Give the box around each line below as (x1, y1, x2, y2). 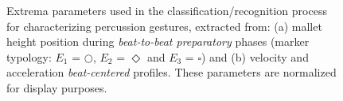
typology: (6, 48, 52, 65)
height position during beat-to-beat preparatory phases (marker (6, 33, 310, 50)
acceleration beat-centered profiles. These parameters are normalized (6, 64, 337, 80)
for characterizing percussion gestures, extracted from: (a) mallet (6, 17, 322, 34)
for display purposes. (6, 79, 107, 95)
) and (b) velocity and (201, 48, 309, 65)
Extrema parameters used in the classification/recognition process (6, 2, 327, 18)
